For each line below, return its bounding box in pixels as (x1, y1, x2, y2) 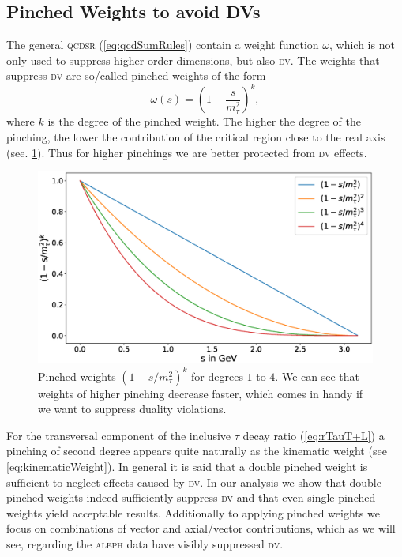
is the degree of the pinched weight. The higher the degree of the (47, 113, 361, 130)
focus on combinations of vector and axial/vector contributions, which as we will (6, 520, 396, 536)
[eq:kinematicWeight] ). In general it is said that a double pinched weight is (6, 457, 368, 474)
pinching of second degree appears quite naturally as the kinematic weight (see (6, 442, 387, 459)
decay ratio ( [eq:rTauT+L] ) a (242, 427, 385, 443)
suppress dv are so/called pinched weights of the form (6, 67, 266, 84)
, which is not (329, 36, 395, 53)
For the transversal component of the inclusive (6, 427, 231, 443)
